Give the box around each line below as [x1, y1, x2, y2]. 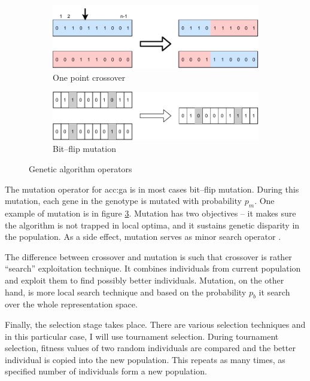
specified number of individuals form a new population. [5, 365, 207, 377]
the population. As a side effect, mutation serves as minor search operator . [5, 230, 281, 243]
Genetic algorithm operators [29, 163, 132, 175]
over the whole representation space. [5, 298, 138, 310]
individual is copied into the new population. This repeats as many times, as [5, 353, 285, 365]
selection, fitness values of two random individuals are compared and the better [5, 342, 296, 354]
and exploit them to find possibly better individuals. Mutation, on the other [5, 273, 284, 286]
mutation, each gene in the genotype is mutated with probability [5, 194, 242, 207]
